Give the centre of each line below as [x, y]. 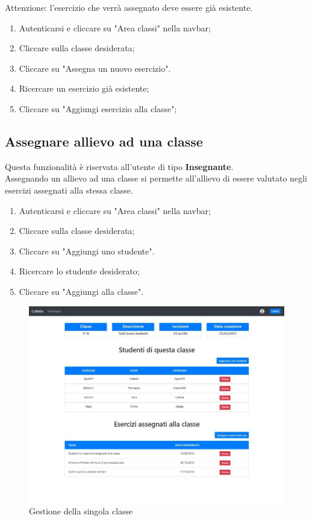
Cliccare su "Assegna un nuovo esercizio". [95, 68]
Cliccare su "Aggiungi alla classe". [81, 291]
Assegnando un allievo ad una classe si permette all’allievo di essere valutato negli [156, 178]
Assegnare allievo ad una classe [104, 141]
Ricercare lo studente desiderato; [79, 271]
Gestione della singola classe [81, 510]
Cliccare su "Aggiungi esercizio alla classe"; [98, 108]
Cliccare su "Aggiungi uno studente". [87, 251]
